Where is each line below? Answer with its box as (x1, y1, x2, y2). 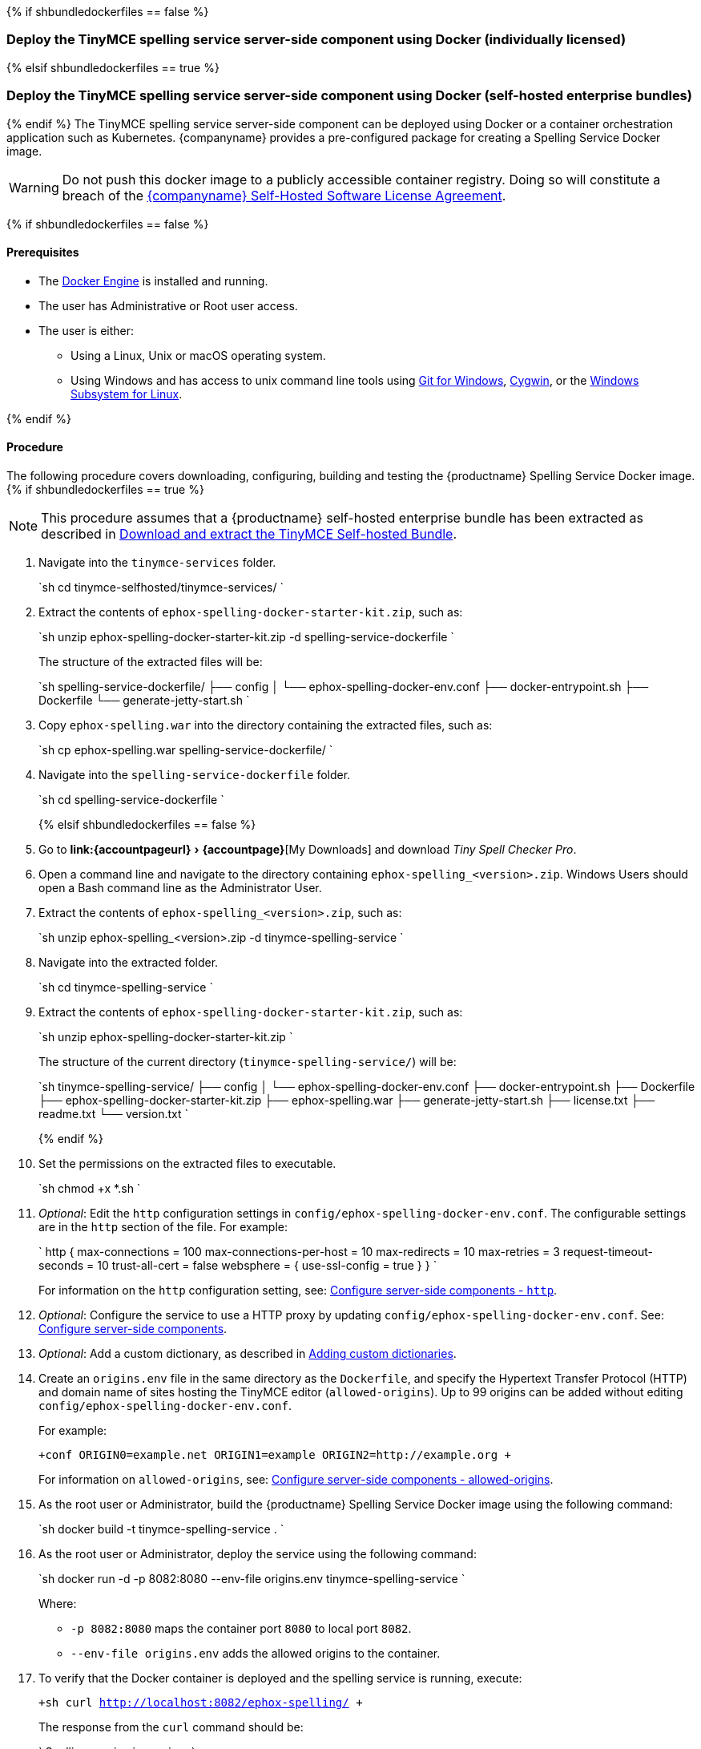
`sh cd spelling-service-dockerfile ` (38, 792, 224, 806)
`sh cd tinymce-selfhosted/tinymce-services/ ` (38, 580, 284, 594)
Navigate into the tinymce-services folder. (38, 555, 276, 569)
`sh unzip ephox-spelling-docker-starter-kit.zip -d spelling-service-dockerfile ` (38, 629, 454, 644)
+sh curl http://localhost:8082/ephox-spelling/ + (38, 1695, 363, 1709)
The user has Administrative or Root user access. (38, 298, 298, 313)
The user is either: (38, 323, 135, 337)
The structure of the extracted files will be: (38, 654, 263, 668)
